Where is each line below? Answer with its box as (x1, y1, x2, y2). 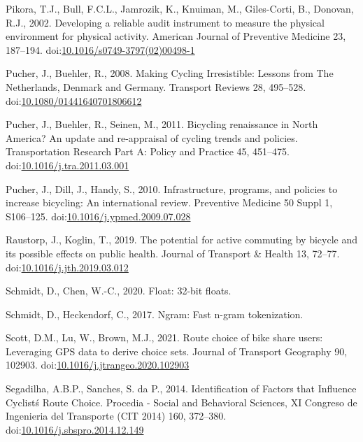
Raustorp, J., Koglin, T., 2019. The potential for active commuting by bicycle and (6, 232, 358, 247)
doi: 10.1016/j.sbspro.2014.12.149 (6, 422, 144, 436)
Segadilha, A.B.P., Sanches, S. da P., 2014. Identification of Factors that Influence (6, 381, 357, 396)
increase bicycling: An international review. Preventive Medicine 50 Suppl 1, (6, 195, 333, 210)
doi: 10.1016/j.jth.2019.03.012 (6, 259, 129, 274)
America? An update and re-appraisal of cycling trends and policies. (6, 130, 298, 145)
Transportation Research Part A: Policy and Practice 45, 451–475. (6, 144, 290, 159)
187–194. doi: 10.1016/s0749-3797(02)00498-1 (6, 42, 195, 57)
